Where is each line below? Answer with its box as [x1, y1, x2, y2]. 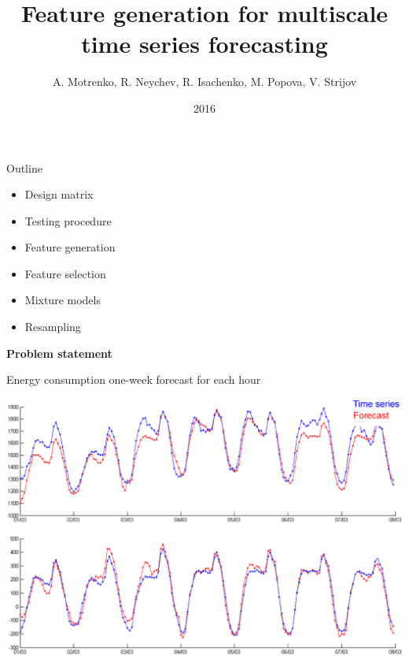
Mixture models [24, 292, 101, 308]
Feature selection [24, 265, 106, 281]
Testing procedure [24, 212, 112, 229]
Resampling [24, 318, 81, 335]
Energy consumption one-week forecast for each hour [6, 371, 261, 388]
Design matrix [24, 186, 94, 203]
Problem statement [6, 344, 112, 361]
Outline [6, 159, 42, 176]
